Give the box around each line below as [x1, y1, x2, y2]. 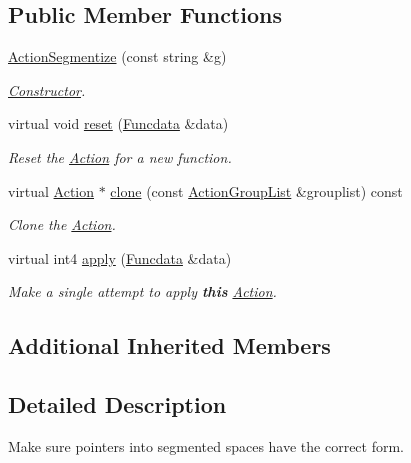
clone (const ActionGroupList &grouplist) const [110, 180, 403, 201]
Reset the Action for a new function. [8, 146, 232, 167]
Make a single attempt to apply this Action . [8, 281, 277, 302]
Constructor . [8, 79, 86, 100]
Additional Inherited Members [8, 330, 331, 361]
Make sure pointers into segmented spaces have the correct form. [8, 435, 405, 456]
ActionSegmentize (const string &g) [8, 46, 227, 67]
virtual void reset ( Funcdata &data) [8, 113, 229, 134]
